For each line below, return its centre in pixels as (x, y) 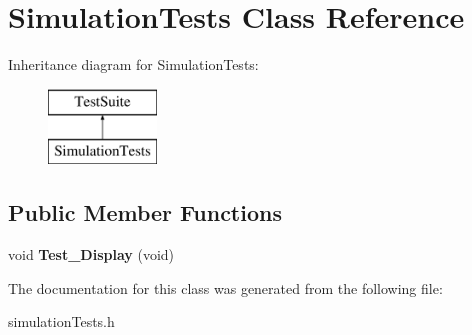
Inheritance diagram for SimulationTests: (133, 64)
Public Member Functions (145, 212)
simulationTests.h (61, 321)
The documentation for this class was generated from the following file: (225, 287)
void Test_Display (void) (91, 254)
